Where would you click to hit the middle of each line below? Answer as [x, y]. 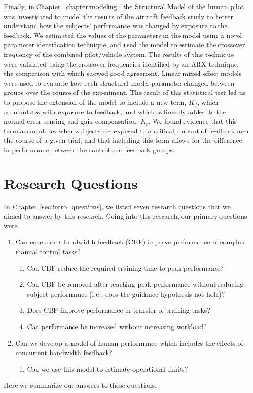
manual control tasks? [48, 251]
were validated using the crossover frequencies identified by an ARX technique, [121, 64]
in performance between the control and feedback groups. [89, 149]
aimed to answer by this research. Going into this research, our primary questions [126, 216]
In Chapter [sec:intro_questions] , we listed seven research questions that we [117, 206]
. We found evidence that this [193, 121]
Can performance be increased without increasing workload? [117, 326]
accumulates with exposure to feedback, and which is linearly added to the [115, 111]
